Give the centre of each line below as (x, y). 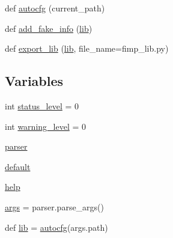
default (18, 166)
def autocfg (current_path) (55, 8)
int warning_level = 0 (46, 126)
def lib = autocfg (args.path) (56, 227)
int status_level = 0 (42, 105)
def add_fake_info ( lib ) (49, 28)
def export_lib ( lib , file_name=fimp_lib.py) (87, 48)
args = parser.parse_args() (55, 206)
